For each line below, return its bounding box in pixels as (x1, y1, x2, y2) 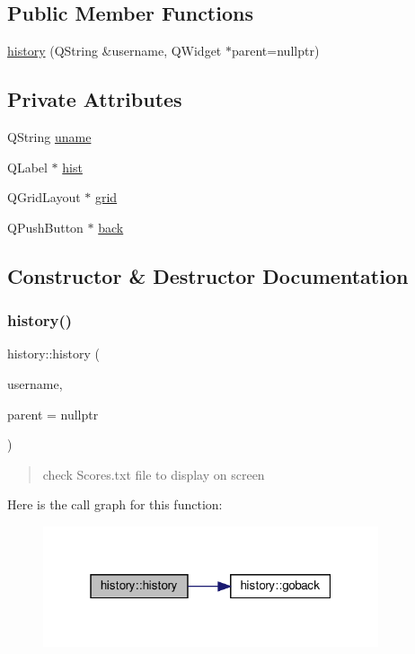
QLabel (7, 157, 48, 176)
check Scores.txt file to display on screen (42, 464, 265, 483)
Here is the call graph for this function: (7, 495, 223, 514)
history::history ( (7, 344, 100, 363)
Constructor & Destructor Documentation (7, 261, 409, 289)
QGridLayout (7, 188, 81, 207)
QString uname (7, 128, 92, 146)
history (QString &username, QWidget (7, 41, 222, 60)
